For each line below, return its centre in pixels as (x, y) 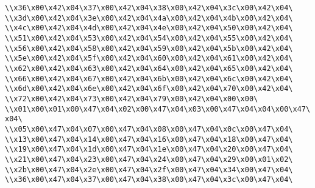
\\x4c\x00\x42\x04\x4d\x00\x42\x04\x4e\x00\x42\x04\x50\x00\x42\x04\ (149, 28)
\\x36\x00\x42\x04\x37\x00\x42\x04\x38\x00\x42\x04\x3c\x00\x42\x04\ (149, 8)
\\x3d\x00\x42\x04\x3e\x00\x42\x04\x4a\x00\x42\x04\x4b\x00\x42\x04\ (149, 18)
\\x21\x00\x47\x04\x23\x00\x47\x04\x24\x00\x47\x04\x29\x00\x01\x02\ (149, 159)
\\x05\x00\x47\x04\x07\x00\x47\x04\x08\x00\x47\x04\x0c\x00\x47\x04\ (149, 129)
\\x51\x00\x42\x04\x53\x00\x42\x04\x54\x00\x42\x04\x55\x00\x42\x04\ (149, 38)
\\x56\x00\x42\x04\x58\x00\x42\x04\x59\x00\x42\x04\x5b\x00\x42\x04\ (149, 48)
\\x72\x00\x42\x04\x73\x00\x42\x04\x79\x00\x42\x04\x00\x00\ (132, 99)
